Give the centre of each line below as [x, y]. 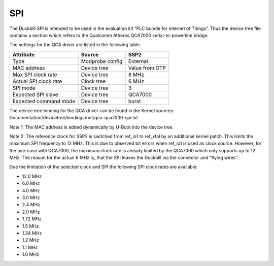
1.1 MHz [30, 247]
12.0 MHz [32, 176]
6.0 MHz [31, 183]
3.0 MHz [31, 197]
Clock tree [93, 81]
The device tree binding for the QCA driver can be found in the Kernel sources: [92, 110]
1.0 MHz [30, 254]
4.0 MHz [31, 190]
